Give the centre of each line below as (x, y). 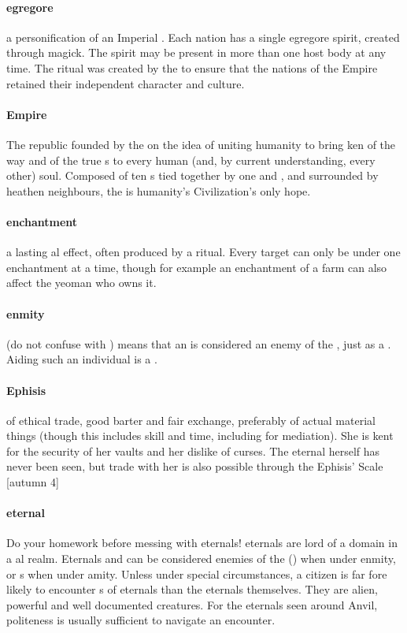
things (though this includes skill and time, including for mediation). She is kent (200, 436)
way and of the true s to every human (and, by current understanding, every (191, 160)
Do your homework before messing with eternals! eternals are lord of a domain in (202, 543)
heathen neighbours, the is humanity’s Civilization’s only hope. (159, 190)
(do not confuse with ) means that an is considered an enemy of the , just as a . (199, 343)
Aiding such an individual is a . (82, 359)
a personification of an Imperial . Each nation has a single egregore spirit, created (203, 37)
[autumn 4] (33, 482)
